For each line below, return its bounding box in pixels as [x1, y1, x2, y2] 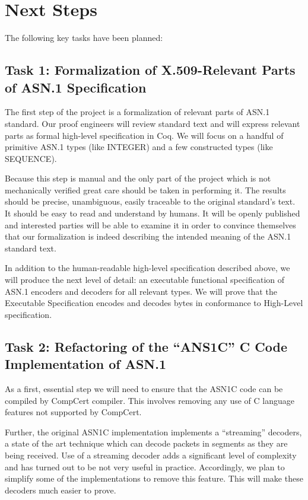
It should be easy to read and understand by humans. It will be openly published [5, 207, 300, 219]
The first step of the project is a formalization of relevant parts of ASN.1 [5, 106, 270, 118]
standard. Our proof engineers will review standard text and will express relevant [5, 117, 300, 129]
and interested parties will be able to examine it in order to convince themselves [5, 218, 296, 231]
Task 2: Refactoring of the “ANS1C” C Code [5, 337, 288, 355]
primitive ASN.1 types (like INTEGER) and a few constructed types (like [5, 141, 273, 153]
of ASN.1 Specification [5, 78, 147, 96]
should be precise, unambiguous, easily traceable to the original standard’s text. [5, 195, 296, 208]
